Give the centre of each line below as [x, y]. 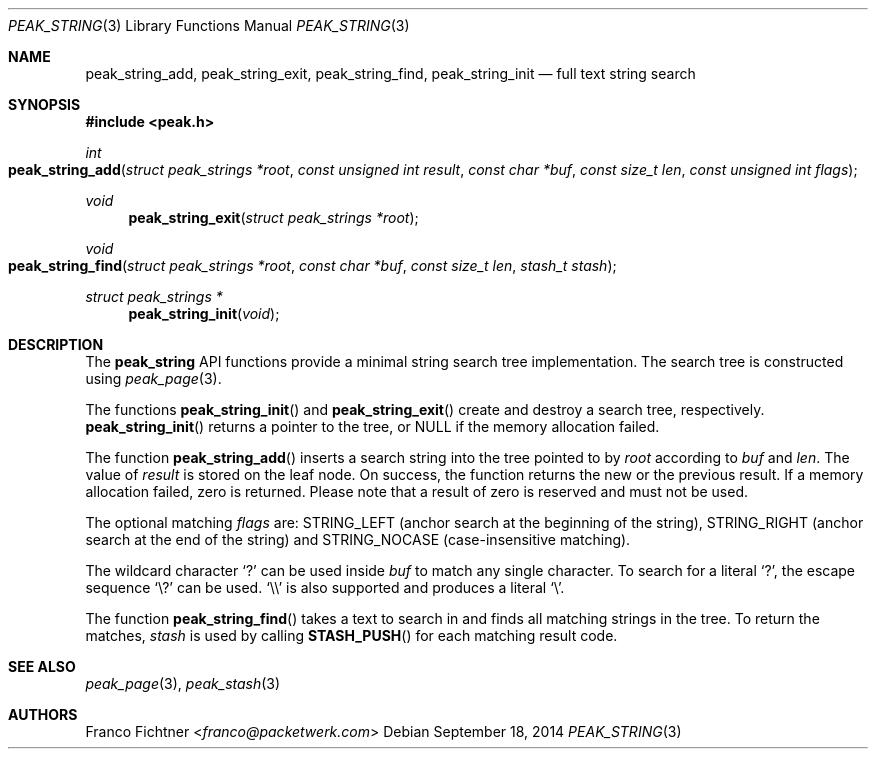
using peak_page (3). [153, 378]
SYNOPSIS [44, 104]
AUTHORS [43, 714]
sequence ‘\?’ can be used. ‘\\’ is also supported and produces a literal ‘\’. [325, 587]
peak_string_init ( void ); [204, 313]
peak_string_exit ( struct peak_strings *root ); [273, 217]
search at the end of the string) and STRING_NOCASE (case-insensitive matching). [358, 539]
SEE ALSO [42, 666]
